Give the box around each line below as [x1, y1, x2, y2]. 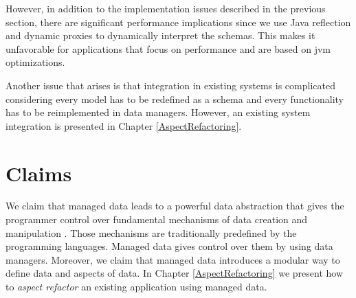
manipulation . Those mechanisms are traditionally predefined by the [5, 225, 297, 240]
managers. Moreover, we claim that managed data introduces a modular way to [5, 252, 340, 266]
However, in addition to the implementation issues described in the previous [5, 1, 326, 15]
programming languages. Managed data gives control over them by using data [5, 239, 333, 253]
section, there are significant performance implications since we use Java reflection [5, 14, 351, 29]
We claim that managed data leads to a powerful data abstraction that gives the [5, 198, 344, 213]
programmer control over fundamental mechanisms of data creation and [5, 212, 308, 227]
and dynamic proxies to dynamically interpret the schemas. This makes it [5, 28, 315, 43]
